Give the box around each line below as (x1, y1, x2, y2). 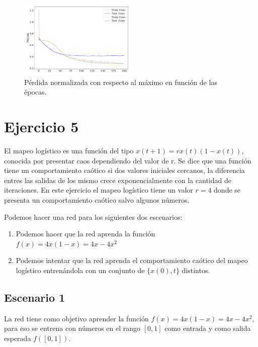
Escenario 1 (4, 290, 65, 305)
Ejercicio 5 (4, 116, 79, 137)
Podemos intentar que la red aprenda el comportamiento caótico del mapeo (16, 255, 248, 266)
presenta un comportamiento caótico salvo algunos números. (4, 195, 190, 205)
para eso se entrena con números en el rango (4, 323, 141, 333)
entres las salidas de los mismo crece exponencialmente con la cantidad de (4, 175, 231, 185)
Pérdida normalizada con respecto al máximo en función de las (24, 76, 217, 87)
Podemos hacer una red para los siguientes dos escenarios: (4, 211, 183, 222)
